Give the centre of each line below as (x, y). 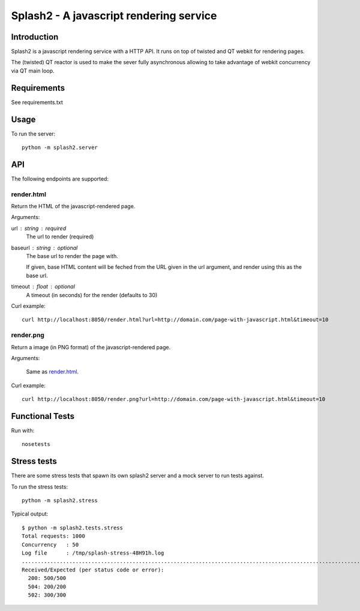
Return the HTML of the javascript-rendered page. (73, 206)
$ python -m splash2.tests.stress (72, 528)
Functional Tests (43, 416)
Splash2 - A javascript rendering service (114, 16)
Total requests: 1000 (53, 536)
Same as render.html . (52, 372)
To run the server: (33, 134)
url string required (38, 228)
